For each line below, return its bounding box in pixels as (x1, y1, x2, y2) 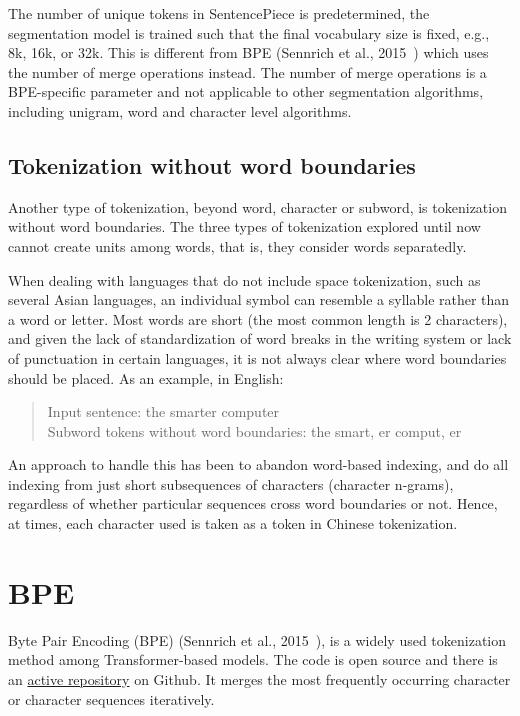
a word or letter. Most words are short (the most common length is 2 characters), (8, 308, 508, 329)
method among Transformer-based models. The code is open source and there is (8, 649, 498, 670)
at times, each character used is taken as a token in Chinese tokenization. (8, 513, 458, 534)
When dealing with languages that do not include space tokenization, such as (8, 269, 481, 290)
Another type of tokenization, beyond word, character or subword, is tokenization (8, 196, 507, 217)
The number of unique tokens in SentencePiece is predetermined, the (8, 3, 430, 23)
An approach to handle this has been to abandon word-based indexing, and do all (8, 454, 509, 475)
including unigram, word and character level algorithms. (8, 100, 352, 121)
